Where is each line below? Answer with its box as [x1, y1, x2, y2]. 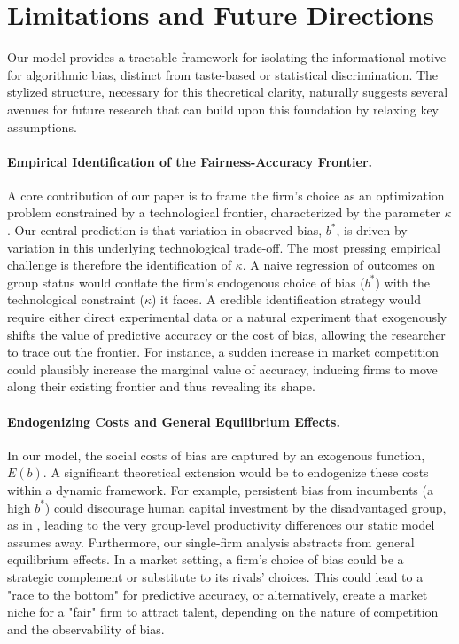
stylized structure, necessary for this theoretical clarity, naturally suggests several [7, 82, 448, 101]
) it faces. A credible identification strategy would [151, 290, 421, 309]
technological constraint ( [7, 290, 144, 309]
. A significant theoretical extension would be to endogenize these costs [43, 463, 429, 482]
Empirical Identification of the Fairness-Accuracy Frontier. [7, 152, 372, 170]
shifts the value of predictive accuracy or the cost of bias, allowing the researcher [7, 325, 446, 343]
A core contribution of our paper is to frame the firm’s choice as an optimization [7, 185, 445, 204]
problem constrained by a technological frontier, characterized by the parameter [7, 203, 440, 222]
